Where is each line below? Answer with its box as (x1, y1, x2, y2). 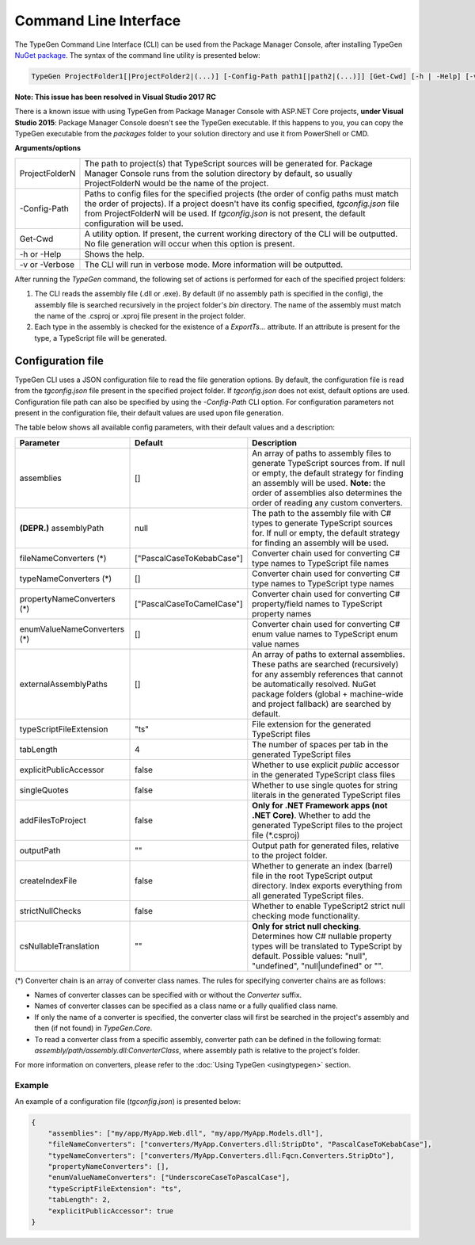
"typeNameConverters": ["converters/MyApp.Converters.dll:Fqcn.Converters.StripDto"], (47, 1151, 395, 1160)
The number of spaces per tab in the (252, 739, 389, 750)
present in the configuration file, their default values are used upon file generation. (14, 408, 284, 418)
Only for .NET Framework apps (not (252, 800, 388, 811)
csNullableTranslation (19, 940, 100, 951)
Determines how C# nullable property (252, 930, 392, 941)
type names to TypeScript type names (252, 578, 395, 589)
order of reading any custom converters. (252, 497, 403, 508)
